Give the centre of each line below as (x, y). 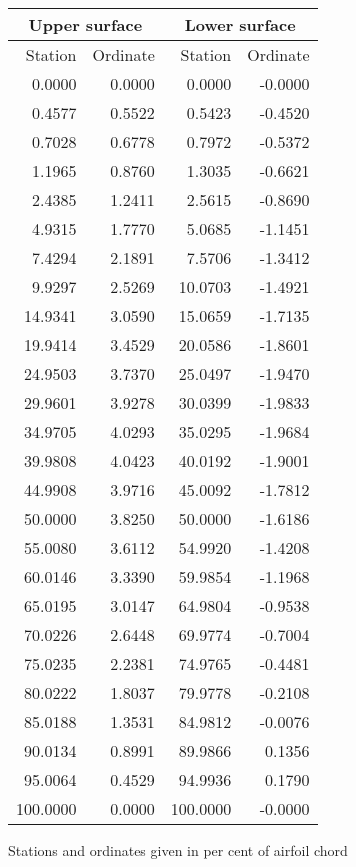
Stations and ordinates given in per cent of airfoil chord (178, 850)
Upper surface (85, 24)
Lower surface (240, 24)
